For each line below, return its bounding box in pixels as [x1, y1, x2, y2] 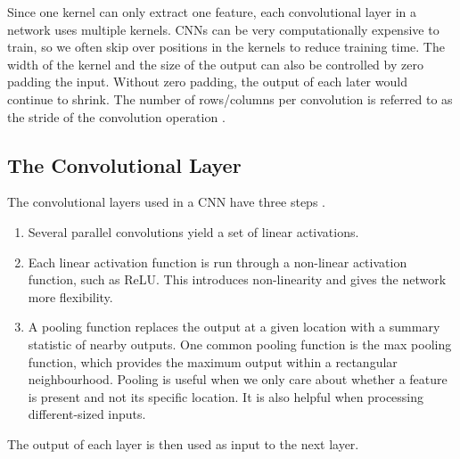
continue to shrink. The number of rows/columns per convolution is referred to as [7, 89, 453, 108]
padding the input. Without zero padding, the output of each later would [7, 72, 407, 91]
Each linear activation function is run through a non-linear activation [28, 252, 407, 271]
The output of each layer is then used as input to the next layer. [7, 434, 359, 453]
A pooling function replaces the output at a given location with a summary [28, 317, 440, 336]
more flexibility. [28, 287, 113, 306]
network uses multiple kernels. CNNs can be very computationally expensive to [7, 20, 439, 38]
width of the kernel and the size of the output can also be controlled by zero [7, 54, 423, 73]
